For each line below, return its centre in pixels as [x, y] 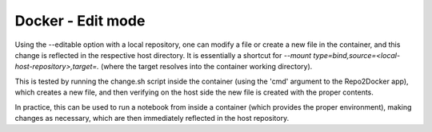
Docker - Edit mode [80, 21]
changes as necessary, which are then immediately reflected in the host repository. [152, 118]
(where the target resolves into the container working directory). [206, 67]
